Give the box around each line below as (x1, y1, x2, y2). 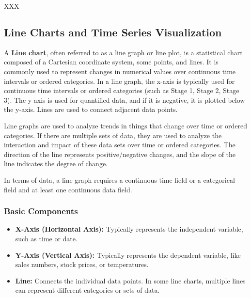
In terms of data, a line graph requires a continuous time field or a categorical (4, 174, 235, 185)
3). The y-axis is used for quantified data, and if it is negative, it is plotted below (4, 94, 245, 105)
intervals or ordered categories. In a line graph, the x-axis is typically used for (4, 76, 235, 86)
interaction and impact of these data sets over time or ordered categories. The (4, 140, 235, 150)
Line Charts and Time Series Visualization (4, 24, 222, 39)
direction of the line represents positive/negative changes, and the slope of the (4, 149, 236, 159)
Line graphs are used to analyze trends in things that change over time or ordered (4, 120, 248, 130)
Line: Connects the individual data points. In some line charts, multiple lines (15, 275, 246, 285)
